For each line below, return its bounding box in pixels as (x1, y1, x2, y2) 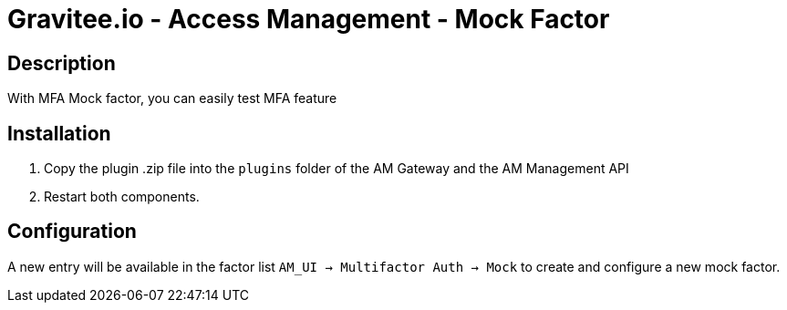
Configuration (7, 220, 137, 243)
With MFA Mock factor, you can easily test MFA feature (7, 90, 337, 107)
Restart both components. (44, 189, 200, 205)
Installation (7, 121, 111, 145)
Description (7, 51, 116, 75)
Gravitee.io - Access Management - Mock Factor (7, 4, 610, 35)
